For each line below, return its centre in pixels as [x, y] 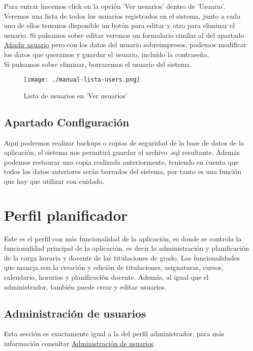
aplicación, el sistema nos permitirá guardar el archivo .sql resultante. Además [122, 152]
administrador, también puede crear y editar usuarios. [85, 286]
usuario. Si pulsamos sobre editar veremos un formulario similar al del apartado [124, 35]
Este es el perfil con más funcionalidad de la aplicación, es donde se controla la [123, 238]
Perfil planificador [66, 215]
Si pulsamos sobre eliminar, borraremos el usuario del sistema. [98, 64]
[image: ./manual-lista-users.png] [82, 80]
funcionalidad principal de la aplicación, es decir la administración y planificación [127, 248]
